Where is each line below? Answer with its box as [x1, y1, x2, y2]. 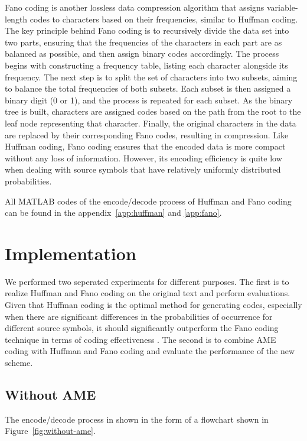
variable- [267, 1, 298, 13]
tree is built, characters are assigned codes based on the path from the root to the [5, 105, 301, 118]
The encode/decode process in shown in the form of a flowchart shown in [5, 413, 269, 425]
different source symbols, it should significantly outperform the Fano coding [5, 322, 279, 334]
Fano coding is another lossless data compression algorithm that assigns [5, 1, 264, 13]
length [5, 12, 28, 25]
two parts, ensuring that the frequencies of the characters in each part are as [5, 35, 282, 48]
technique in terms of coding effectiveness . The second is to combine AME [5, 333, 276, 345]
